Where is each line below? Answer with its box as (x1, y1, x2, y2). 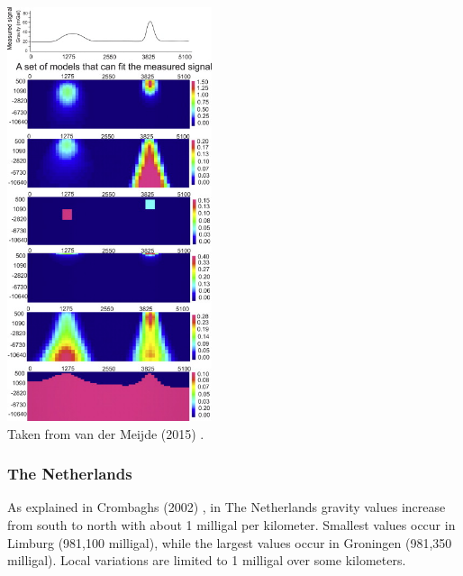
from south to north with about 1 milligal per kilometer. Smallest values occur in (7, 515, 456, 534)
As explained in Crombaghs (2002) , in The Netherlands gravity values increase (7, 498, 446, 517)
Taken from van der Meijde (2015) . (7, 424, 204, 443)
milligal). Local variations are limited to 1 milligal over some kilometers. (7, 551, 406, 570)
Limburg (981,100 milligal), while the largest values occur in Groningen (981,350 (7, 533, 452, 552)
